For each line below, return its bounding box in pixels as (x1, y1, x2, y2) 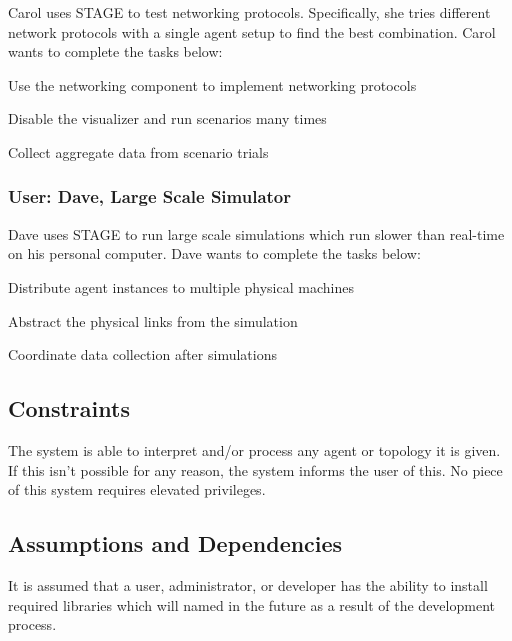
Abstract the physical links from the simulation (8, 310, 298, 331)
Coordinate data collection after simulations (8, 344, 277, 365)
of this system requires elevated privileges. (8, 479, 266, 500)
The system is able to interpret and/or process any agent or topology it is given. (8, 439, 501, 460)
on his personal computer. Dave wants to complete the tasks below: (8, 243, 421, 264)
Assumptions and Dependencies (8, 528, 343, 559)
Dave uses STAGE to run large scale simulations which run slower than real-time (8, 223, 505, 244)
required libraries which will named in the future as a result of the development (8, 594, 495, 615)
